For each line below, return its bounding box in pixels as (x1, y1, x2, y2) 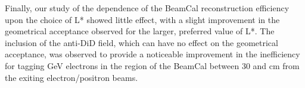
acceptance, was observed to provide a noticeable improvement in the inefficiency (5, 48, 300, 60)
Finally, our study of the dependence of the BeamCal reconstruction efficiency (5, 2, 290, 14)
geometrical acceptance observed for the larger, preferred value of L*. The (5, 25, 275, 37)
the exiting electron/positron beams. (5, 71, 138, 83)
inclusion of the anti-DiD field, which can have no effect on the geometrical (5, 36, 278, 48)
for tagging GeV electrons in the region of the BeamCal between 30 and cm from (5, 59, 300, 71)
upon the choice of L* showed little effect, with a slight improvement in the (5, 13, 280, 25)
